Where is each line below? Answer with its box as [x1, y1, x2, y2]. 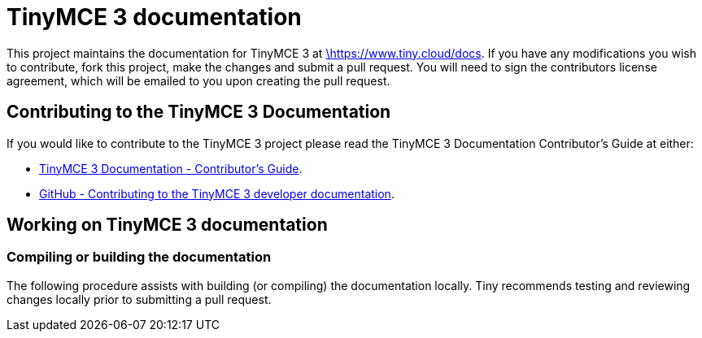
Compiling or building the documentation [7, 249, 272, 266]
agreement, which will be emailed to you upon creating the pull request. [7, 73, 390, 88]
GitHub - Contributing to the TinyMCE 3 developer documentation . [39, 186, 395, 201]
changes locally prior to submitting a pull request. [7, 292, 272, 306]
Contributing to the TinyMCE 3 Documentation [7, 102, 391, 123]
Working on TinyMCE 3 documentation [7, 214, 328, 236]
